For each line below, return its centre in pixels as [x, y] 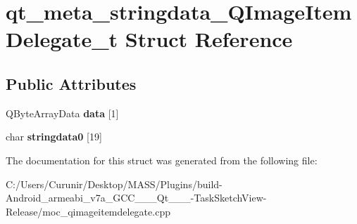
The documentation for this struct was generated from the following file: [162, 160]
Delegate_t [62, 39]
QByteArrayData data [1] [62, 113]
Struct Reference [209, 39]
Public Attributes [71, 83]
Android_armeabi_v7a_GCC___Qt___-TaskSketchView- [136, 198]
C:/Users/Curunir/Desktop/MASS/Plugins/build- [114, 184]
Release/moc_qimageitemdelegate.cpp [88, 211]
